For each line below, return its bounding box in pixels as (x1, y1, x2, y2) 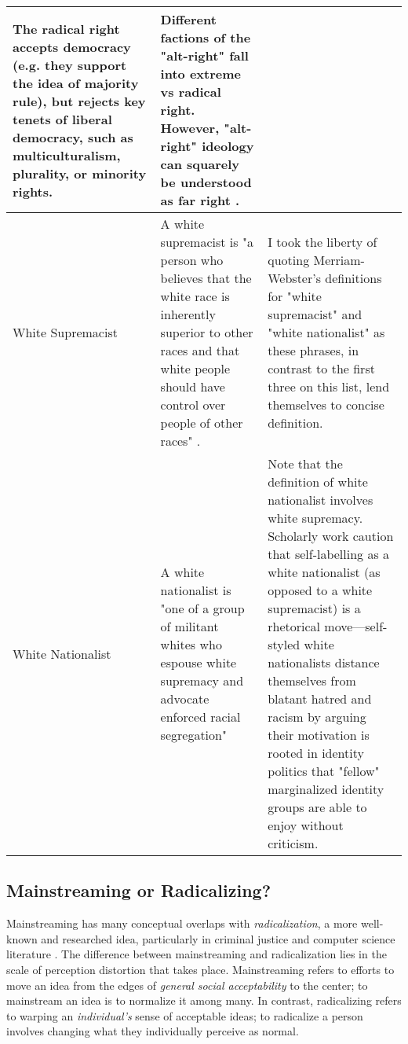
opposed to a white (268, 581, 373, 599)
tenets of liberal (13, 109, 112, 128)
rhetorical (268, 617, 320, 635)
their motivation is (268, 726, 370, 744)
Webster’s (268, 269, 321, 287)
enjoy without (268, 816, 344, 834)
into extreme (160, 64, 241, 83)
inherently (160, 305, 216, 323)
